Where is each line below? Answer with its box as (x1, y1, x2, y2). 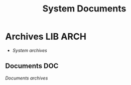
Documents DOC (5, 62, 59, 70)
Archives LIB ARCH (5, 31, 87, 42)
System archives (12, 47, 48, 53)
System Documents (42, 3, 126, 14)
